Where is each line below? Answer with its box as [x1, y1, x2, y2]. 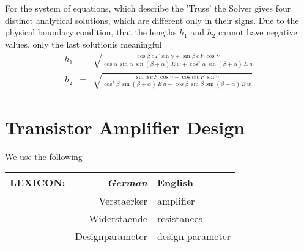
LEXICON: [10, 175, 65, 190]
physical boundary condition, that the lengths [5, 26, 177, 38]
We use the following [5, 150, 83, 162]
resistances [157, 211, 202, 226]
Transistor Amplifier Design [5, 114, 245, 139]
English [157, 175, 194, 190]
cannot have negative [218, 26, 297, 38]
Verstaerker [98, 194, 147, 208]
